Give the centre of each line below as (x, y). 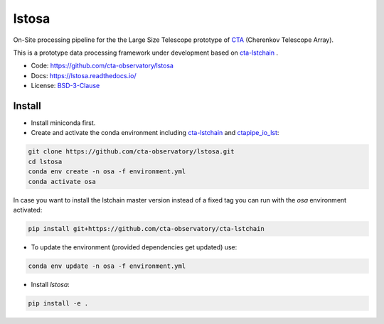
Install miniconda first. (63, 123)
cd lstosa (45, 161)
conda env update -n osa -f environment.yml (107, 266)
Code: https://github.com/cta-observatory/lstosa (102, 66)
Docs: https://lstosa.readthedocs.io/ (84, 75)
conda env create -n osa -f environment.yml (107, 172)
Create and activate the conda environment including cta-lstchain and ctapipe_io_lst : (155, 133)
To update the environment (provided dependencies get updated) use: (134, 247)
